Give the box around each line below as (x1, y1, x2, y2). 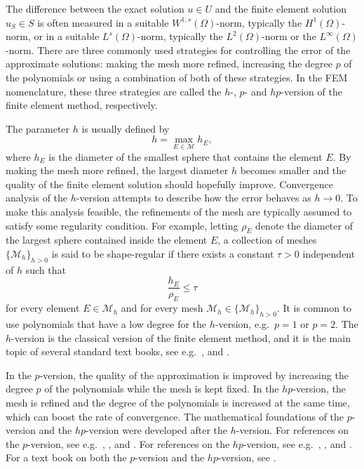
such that (25, 262, 66, 277)
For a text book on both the (6, 450, 127, 465)
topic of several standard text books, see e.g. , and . (6, 344, 229, 359)
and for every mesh (121, 300, 203, 315)
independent (302, 246, 356, 260)
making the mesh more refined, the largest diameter (6, 163, 229, 178)
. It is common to (276, 300, 352, 315)
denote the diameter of (255, 218, 353, 232)
